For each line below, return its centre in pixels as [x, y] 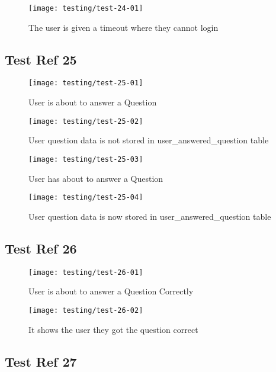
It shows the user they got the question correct [113, 329]
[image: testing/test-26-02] [86, 310]
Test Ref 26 [41, 248]
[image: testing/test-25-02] [86, 121]
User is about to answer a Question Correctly [111, 291]
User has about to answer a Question [96, 178]
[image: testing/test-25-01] [86, 83]
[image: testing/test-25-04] [86, 198]
